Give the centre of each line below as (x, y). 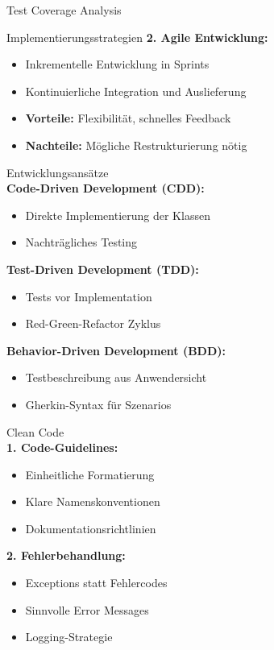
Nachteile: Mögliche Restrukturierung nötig (136, 145)
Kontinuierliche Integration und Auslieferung (136, 91)
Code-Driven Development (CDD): (106, 188)
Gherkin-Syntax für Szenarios (98, 404)
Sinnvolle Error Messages (87, 609)
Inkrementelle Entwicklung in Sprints (117, 64)
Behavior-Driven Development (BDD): (116, 350)
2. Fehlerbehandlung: (66, 555)
